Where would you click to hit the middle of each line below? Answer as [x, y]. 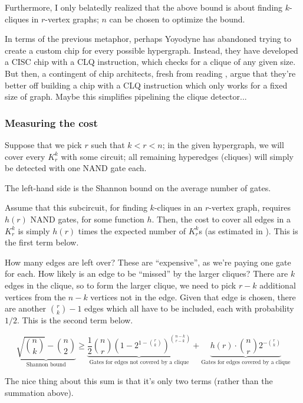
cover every [25, 156]
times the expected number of [132, 230]
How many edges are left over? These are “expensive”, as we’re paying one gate [148, 262]
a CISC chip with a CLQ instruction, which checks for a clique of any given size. [150, 62]
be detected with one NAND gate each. [76, 168]
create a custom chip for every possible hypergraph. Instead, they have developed [151, 50]
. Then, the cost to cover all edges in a [221, 219]
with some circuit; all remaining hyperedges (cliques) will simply [177, 156]
